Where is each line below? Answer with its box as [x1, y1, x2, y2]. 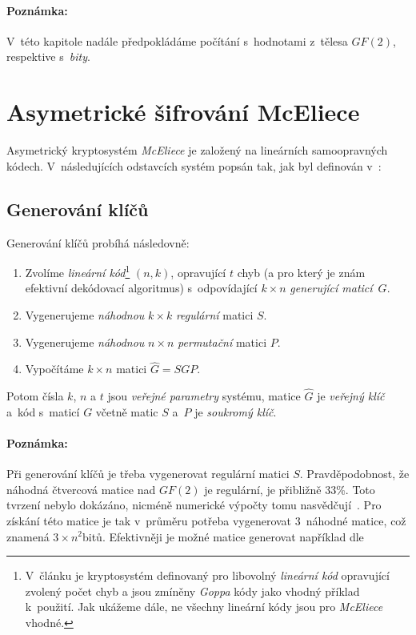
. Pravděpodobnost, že [299, 465, 410, 482]
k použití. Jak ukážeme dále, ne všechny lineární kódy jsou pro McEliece [25, 598, 383, 615]
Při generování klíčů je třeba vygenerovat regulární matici [6, 465, 290, 482]
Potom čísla [6, 388, 64, 404]
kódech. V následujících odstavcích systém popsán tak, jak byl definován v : [6, 157, 382, 174]
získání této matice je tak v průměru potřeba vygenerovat [6, 512, 292, 528]
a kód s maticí [6, 403, 80, 420]
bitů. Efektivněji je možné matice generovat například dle [82, 528, 364, 545]
